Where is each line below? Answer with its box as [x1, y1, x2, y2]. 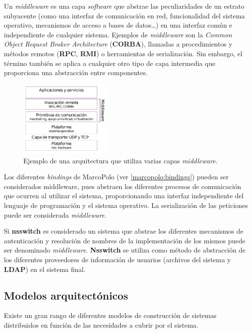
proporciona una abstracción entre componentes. [4, 67, 148, 78]
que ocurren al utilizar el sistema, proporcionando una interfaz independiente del [4, 190, 244, 201]
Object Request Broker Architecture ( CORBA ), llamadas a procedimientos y [4, 39, 233, 49]
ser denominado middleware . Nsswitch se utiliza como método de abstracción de [4, 245, 246, 255]
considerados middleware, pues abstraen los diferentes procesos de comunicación [4, 181, 241, 191]
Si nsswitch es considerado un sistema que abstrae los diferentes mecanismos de [4, 226, 244, 236]
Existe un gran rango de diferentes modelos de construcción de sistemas [4, 310, 217, 320]
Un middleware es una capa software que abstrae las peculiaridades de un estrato [4, 1, 245, 11]
